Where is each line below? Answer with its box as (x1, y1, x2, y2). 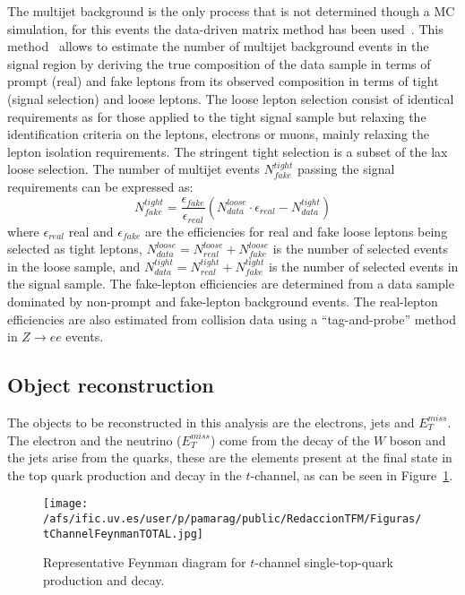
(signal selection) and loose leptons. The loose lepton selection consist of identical (7, 89, 454, 108)
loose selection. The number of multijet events (7, 160, 260, 178)
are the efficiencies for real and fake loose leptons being (145, 221, 448, 240)
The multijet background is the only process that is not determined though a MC (7, 2, 455, 20)
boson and (389, 430, 446, 449)
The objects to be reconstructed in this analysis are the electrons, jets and (7, 412, 415, 431)
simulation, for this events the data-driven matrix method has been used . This (7, 19, 443, 38)
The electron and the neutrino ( (7, 430, 182, 449)
